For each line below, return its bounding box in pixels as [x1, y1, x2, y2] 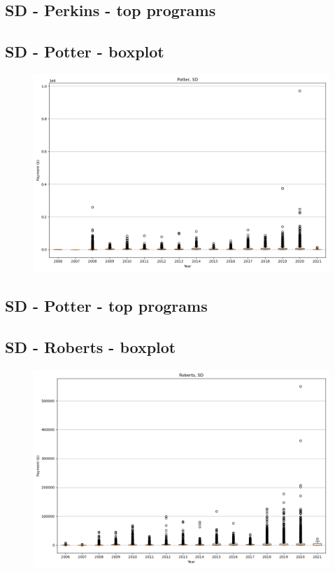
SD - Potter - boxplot [5, 41, 164, 62]
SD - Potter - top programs [5, 295, 208, 317]
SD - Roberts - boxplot [5, 336, 176, 358]
